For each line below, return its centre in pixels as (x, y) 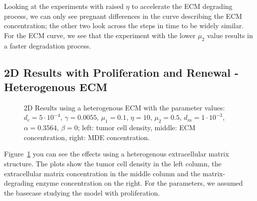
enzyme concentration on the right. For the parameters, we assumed (139, 183)
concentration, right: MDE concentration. (87, 137)
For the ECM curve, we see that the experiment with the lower (100, 35)
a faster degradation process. (48, 45)
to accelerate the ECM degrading (182, 6)
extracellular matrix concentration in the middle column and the (102, 173)
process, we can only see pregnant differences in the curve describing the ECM (123, 16)
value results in (230, 35)
